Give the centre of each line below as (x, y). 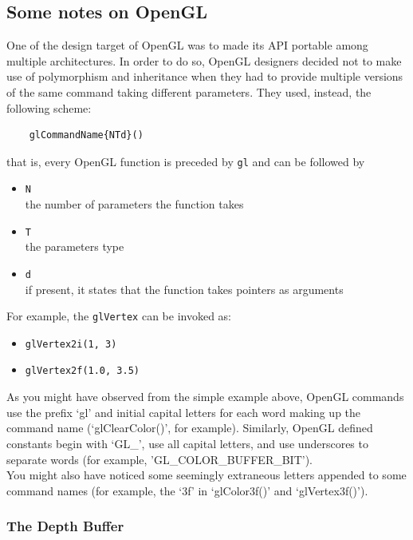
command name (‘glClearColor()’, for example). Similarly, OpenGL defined (190, 428)
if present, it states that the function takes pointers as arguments (184, 289)
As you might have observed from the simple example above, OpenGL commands (205, 397)
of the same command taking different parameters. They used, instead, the (189, 91)
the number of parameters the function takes (134, 204)
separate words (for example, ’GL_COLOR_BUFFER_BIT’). (160, 459)
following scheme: (49, 107)
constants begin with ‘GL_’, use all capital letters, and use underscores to (187, 443)
